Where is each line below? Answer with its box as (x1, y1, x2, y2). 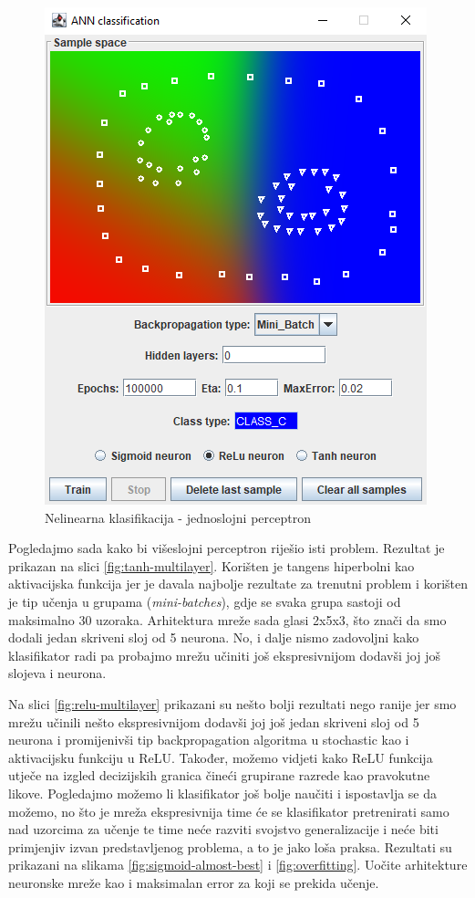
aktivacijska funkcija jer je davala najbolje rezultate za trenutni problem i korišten (8, 574, 468, 593)
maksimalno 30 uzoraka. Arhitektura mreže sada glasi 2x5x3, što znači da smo (8, 610, 447, 629)
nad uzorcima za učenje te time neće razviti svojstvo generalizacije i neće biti (8, 820, 439, 839)
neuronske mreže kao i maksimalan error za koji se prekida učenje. (8, 872, 379, 892)
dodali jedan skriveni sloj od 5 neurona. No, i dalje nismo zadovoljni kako (8, 628, 419, 647)
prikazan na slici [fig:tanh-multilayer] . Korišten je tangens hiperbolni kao (8, 556, 415, 575)
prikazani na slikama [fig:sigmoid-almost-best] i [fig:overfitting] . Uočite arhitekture (8, 855, 468, 874)
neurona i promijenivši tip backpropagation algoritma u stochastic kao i (8, 730, 409, 749)
